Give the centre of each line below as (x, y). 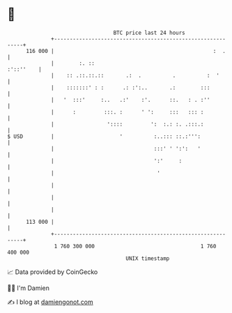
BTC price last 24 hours (149, 33)
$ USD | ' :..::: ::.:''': (104, 136)
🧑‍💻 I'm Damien (29, 288)
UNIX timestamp (148, 258)
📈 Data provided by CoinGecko (53, 272)
